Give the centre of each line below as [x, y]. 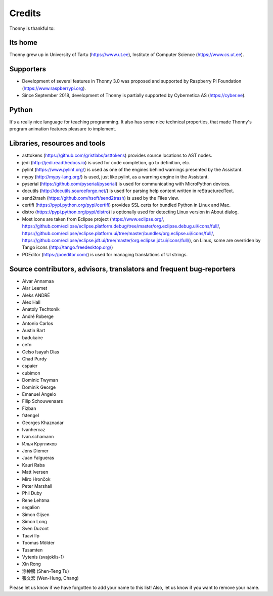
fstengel [31, 416]
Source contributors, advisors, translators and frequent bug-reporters [123, 269]
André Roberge [38, 316]
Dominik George [39, 387]
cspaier [30, 366]
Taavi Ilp [31, 535]
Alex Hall [31, 302]
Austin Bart [34, 331]
